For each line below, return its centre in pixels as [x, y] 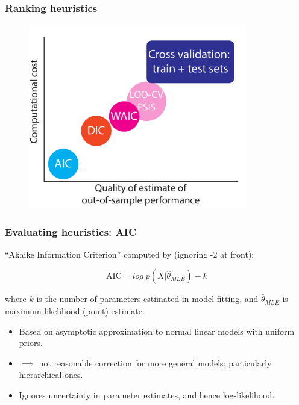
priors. [31, 343]
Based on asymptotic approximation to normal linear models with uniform [157, 331]
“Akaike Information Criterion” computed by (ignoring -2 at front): [130, 254]
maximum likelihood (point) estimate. [75, 311]
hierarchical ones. [51, 375]
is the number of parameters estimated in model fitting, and [147, 299]
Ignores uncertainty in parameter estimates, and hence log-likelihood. [147, 394]
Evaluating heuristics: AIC [71, 231]
